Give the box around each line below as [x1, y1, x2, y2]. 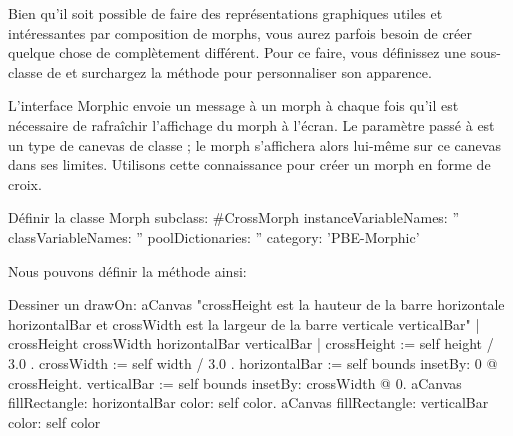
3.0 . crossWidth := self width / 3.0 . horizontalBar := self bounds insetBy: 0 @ [8, 352, 498, 373]
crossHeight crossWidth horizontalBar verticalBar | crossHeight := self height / [8, 333, 494, 354]
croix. [8, 173, 42, 194]
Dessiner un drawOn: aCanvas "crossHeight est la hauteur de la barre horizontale [8, 294, 505, 315]
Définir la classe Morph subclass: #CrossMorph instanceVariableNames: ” [8, 207, 460, 228]
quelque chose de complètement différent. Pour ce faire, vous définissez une [8, 42, 466, 63]
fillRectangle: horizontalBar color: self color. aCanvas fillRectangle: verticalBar [8, 392, 489, 413]
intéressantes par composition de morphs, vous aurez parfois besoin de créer [8, 22, 473, 43]
